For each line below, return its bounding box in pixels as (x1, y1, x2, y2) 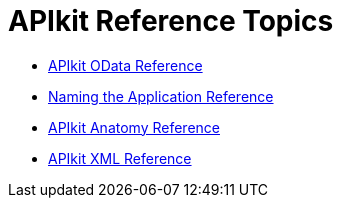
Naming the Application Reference (48, 87, 274, 105)
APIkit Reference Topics (8, 4, 334, 38)
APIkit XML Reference (48, 149, 192, 167)
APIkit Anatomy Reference (48, 118, 220, 136)
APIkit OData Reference (48, 56, 203, 74)
